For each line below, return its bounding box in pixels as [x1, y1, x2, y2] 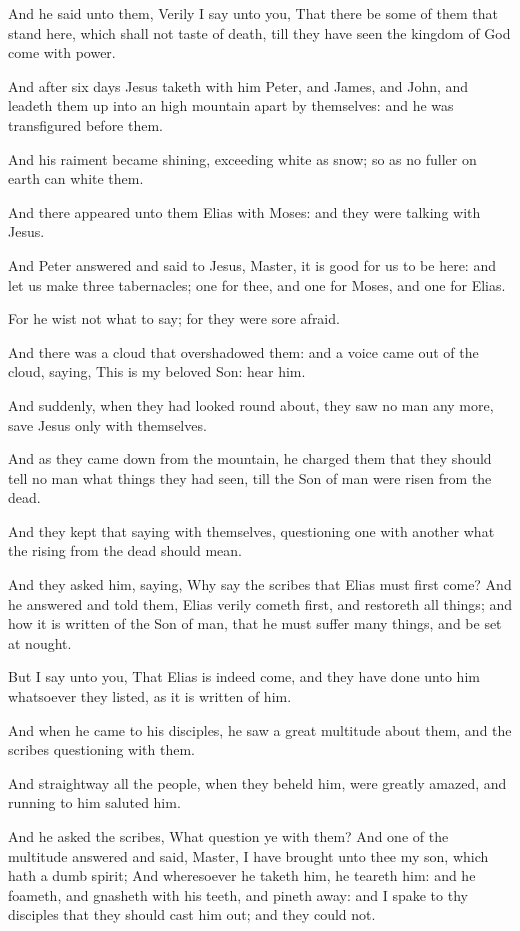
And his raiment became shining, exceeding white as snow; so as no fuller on [8, 148, 477, 169]
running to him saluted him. [8, 792, 181, 813]
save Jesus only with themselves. [8, 414, 207, 435]
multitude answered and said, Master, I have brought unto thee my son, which [8, 845, 489, 866]
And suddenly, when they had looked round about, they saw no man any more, [8, 394, 494, 415]
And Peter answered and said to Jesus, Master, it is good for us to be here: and [8, 254, 496, 275]
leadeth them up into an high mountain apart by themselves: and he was [8, 95, 454, 116]
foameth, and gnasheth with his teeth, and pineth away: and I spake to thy [8, 884, 468, 905]
